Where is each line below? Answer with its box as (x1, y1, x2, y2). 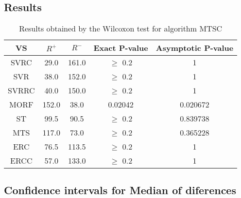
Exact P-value (93, 42, 148, 54)
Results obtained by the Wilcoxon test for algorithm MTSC (19, 23, 223, 34)
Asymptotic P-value (155, 42, 234, 54)
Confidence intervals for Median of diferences (4, 182, 236, 197)
